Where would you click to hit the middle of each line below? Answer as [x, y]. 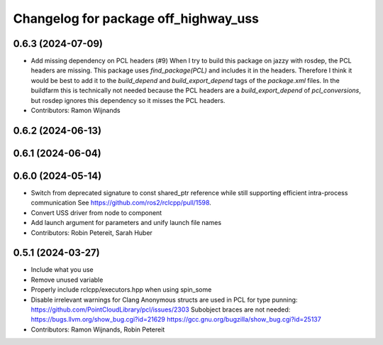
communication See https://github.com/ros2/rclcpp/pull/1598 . [121, 203]
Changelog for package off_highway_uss [136, 18]
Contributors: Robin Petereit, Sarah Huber [91, 232]
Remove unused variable [67, 280]
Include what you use [62, 270]
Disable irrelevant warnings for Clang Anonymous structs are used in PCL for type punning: [164, 300]
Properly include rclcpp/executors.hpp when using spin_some [121, 290]
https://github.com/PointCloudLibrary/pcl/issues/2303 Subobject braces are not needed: [161, 310]
